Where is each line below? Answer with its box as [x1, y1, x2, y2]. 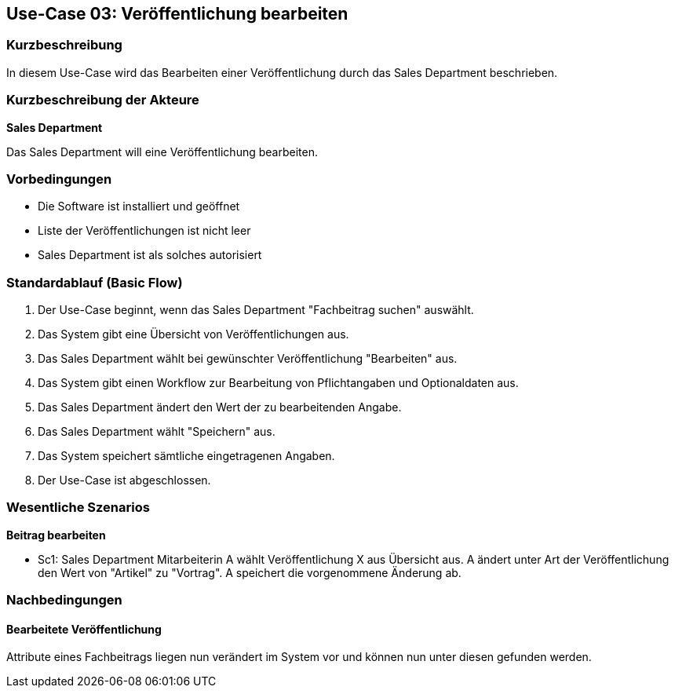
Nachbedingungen [6, 592, 122, 608]
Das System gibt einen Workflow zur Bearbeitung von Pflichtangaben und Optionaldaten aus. [38, 376, 519, 390]
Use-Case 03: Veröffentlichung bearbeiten [6, 4, 348, 24]
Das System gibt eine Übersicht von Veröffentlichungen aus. [38, 327, 349, 342]
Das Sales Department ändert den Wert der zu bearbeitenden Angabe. [38, 400, 402, 415]
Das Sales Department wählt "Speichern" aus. [38, 425, 275, 439]
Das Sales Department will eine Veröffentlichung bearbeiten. [6, 144, 318, 159]
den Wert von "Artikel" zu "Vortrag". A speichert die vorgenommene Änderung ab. [38, 565, 462, 579]
